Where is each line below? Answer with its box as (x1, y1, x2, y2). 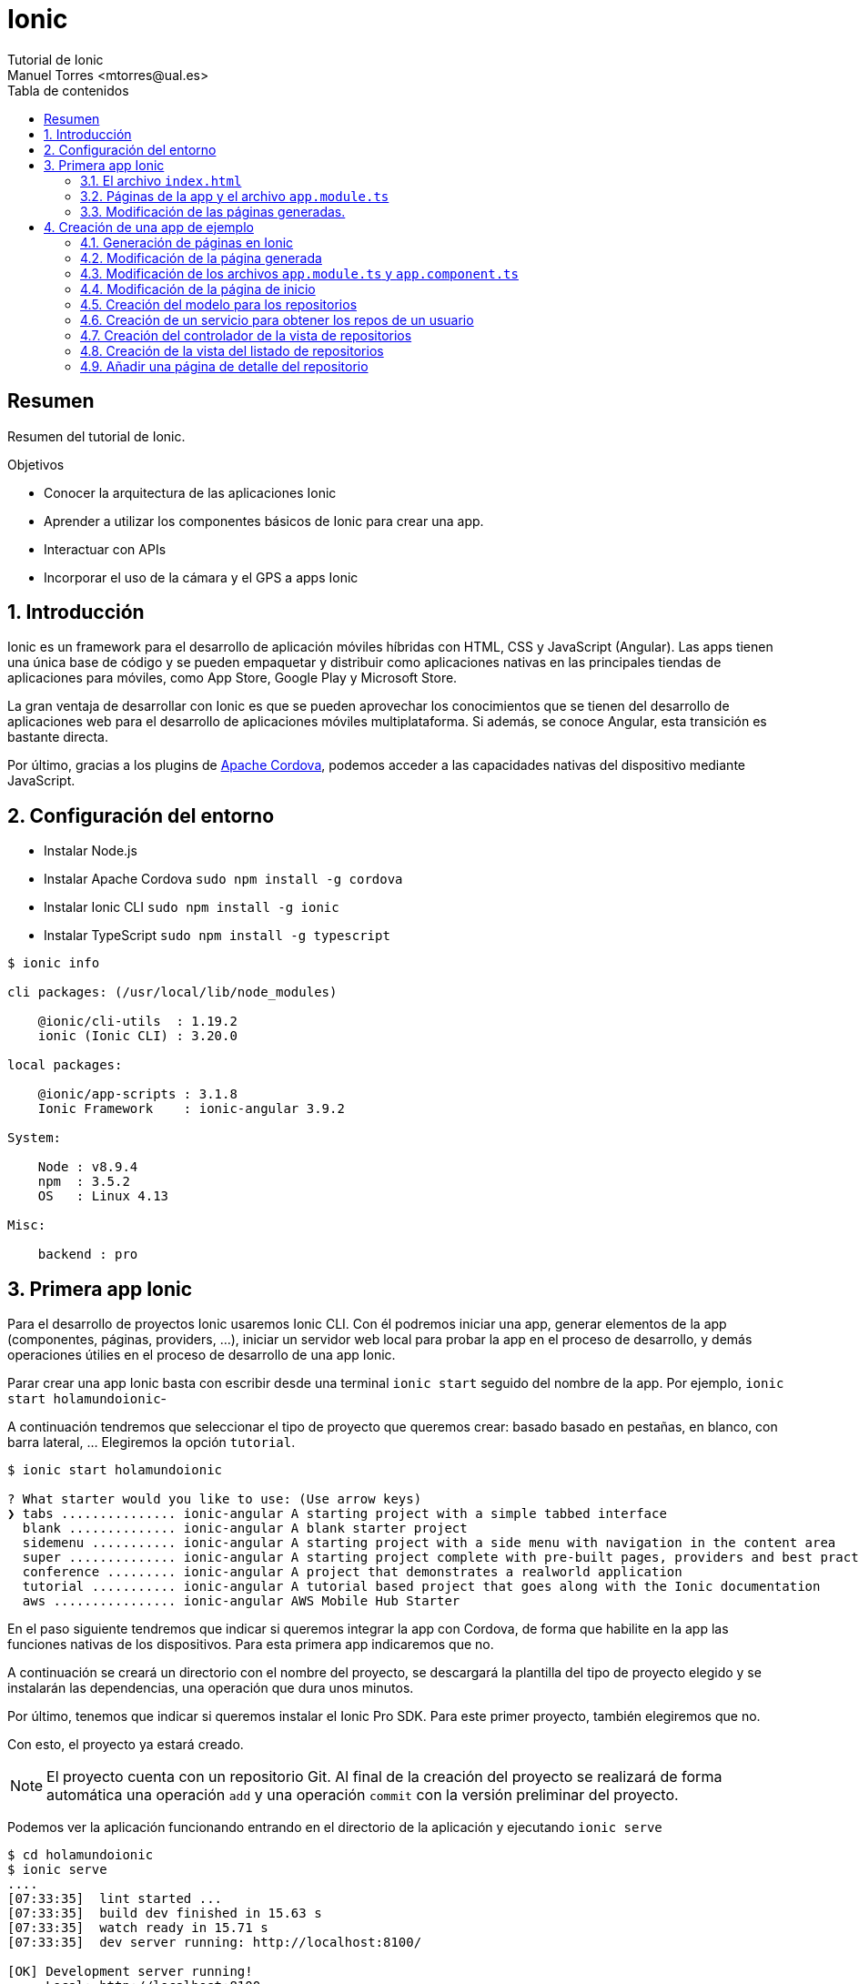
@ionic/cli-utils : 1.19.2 (37, 1014, 237, 1029)
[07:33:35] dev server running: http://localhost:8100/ (7, 1935, 422, 1950)
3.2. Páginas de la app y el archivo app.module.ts (80, 187, 389, 204)
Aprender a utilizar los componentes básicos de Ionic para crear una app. (44, 512, 484, 529)
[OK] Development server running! (7, 1964, 253, 1979)
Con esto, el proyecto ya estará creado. (7, 1736, 244, 1753)
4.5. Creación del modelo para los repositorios (80, 296, 358, 312)
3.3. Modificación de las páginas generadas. (80, 203, 346, 219)
